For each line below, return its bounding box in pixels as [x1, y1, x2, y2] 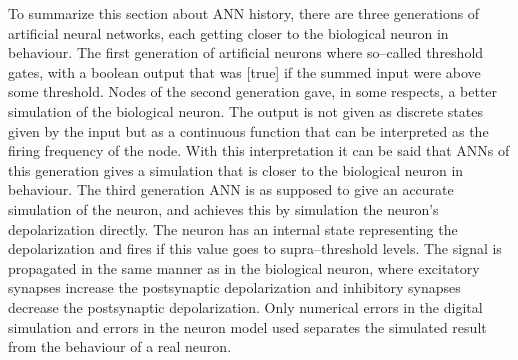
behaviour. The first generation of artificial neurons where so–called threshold [8, 42, 484, 63]
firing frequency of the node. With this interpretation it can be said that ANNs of [8, 140, 510, 161]
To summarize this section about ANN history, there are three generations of [8, 3, 480, 23]
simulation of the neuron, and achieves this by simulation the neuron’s [8, 198, 439, 219]
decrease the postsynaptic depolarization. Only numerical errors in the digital [8, 296, 483, 317]
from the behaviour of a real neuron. [8, 336, 232, 357]
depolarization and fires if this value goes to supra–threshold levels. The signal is [8, 238, 502, 259]
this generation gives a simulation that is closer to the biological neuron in [8, 159, 464, 180]
